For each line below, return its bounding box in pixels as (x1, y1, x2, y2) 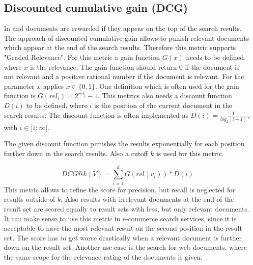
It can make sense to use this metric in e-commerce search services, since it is (4, 213, 237, 223)
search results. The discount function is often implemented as (4, 109, 189, 120)
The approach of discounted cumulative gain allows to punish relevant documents (4, 32, 249, 43)
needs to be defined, (186, 52, 246, 62)
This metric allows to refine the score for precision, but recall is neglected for (4, 184, 235, 194)
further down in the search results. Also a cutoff (4, 148, 148, 159)
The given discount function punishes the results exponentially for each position (4, 138, 245, 149)
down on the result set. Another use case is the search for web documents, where (4, 242, 247, 252)
